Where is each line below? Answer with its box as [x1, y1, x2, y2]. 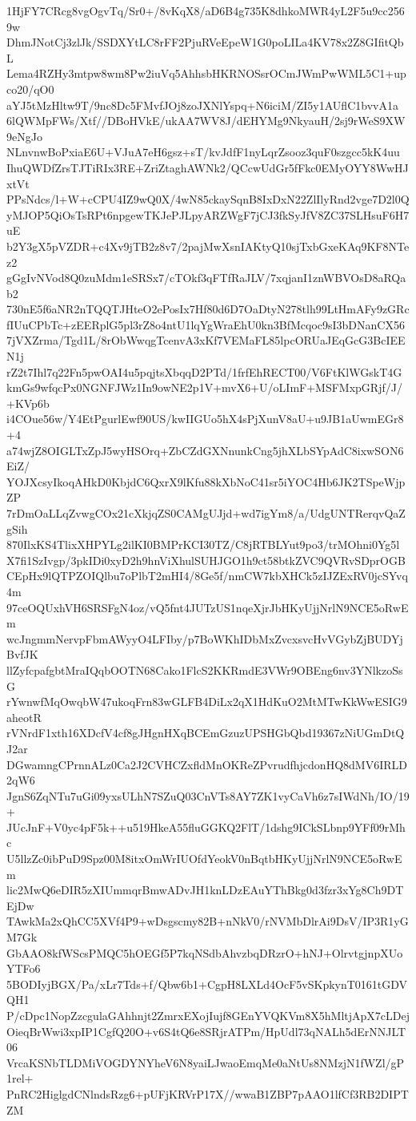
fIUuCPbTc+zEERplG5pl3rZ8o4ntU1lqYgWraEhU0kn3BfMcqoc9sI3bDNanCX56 [6, 316, 405, 333]
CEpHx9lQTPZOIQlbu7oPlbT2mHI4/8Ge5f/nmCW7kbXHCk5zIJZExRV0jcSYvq [6, 567, 408, 584]
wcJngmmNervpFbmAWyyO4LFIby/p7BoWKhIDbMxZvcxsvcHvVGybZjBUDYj [6, 630, 403, 647]
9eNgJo [6, 127, 42, 144]
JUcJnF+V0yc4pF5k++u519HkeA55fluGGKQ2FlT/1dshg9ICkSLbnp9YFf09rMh [6, 818, 406, 835]
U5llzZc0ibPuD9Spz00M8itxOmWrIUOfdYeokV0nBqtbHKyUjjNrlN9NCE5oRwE [6, 850, 402, 867]
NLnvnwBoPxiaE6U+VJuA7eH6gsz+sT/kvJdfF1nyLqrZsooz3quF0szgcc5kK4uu [6, 143, 400, 160]
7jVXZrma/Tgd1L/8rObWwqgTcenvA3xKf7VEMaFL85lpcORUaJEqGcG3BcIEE [6, 332, 406, 349]
